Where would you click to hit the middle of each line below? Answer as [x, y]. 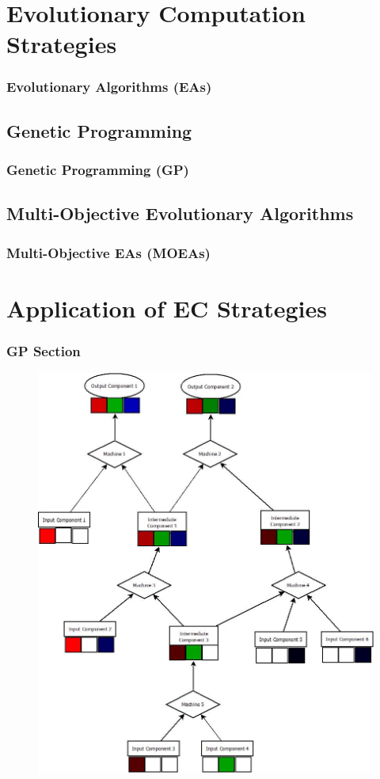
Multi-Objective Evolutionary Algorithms [180, 213]
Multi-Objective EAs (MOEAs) [108, 252]
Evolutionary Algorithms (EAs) [109, 87]
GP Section [44, 350]
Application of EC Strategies [167, 308]
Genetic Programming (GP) [98, 170]
